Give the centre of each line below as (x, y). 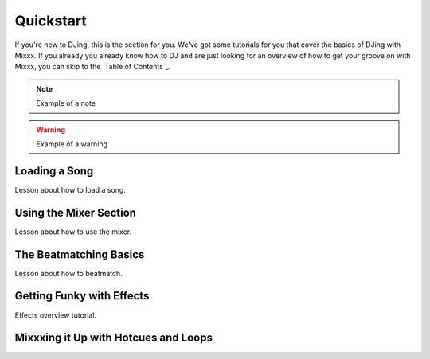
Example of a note (66, 103)
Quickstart (51, 21)
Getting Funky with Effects (82, 296)
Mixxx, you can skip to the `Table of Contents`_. (93, 67)
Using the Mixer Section (76, 212)
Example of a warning (72, 144)
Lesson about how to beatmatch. (68, 273)
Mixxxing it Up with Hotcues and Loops (113, 338)
